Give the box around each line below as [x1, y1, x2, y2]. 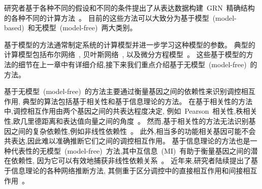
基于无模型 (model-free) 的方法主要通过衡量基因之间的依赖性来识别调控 [4, 86, 241, 97]
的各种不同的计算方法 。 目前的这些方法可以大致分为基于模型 [4, 12, 209, 23]
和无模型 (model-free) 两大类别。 [27, 22, 137, 33]
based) [4, 22, 24, 33]
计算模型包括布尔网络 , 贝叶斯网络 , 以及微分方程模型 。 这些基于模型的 [4, 49, 246, 60]
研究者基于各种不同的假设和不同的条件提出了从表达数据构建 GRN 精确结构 [4, 3, 255, 13]
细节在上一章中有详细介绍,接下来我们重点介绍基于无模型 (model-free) [18, 59, 247, 69]
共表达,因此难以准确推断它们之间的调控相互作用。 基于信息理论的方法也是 [4, 135, 250, 146]
